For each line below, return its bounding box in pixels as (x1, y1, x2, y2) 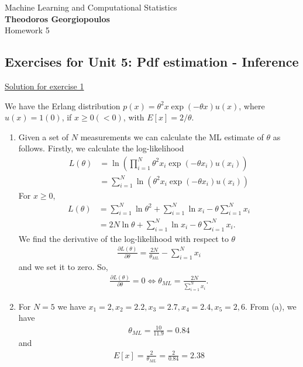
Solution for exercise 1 (5, 79, 84, 92)
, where (239, 99, 265, 112)
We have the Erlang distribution (5, 99, 120, 112)
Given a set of (18, 130, 69, 143)
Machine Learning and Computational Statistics (5, 1, 177, 13)
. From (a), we (245, 300, 297, 312)
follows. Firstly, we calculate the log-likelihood (18, 142, 184, 154)
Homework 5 (5, 24, 50, 36)
